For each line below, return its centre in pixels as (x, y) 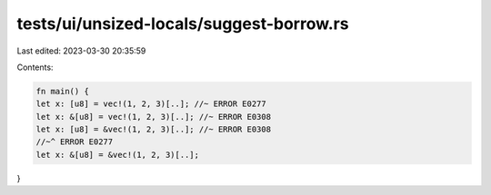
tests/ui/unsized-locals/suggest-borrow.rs (183, 24)
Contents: (35, 67)
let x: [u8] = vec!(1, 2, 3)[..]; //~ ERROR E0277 (151, 104)
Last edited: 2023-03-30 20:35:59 (81, 51)
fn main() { (63, 91)
